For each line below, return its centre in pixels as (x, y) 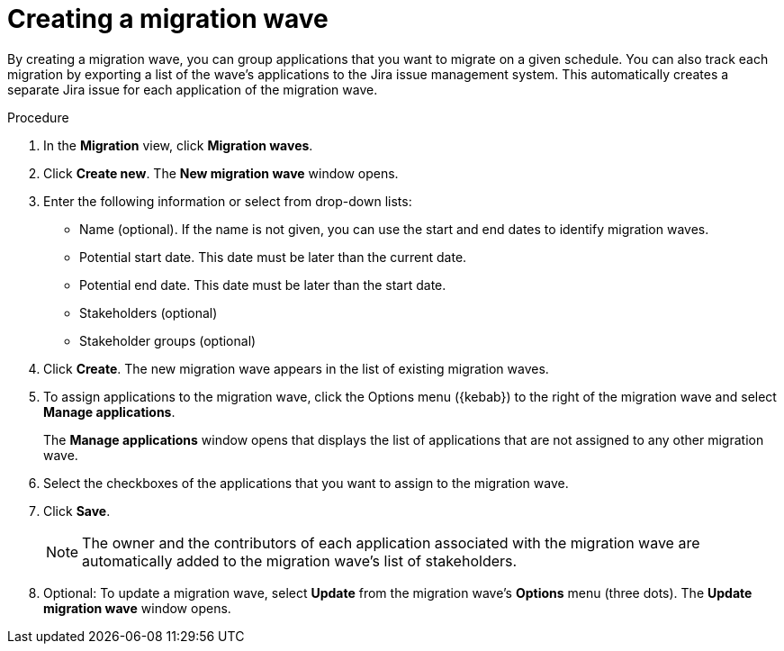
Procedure (38, 117)
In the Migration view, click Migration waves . (178, 145)
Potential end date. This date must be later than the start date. (263, 285)
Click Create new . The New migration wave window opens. (221, 173)
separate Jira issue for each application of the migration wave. (193, 89)
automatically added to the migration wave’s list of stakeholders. (300, 561)
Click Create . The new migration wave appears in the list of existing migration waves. (296, 368)
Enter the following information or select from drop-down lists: (228, 201)
